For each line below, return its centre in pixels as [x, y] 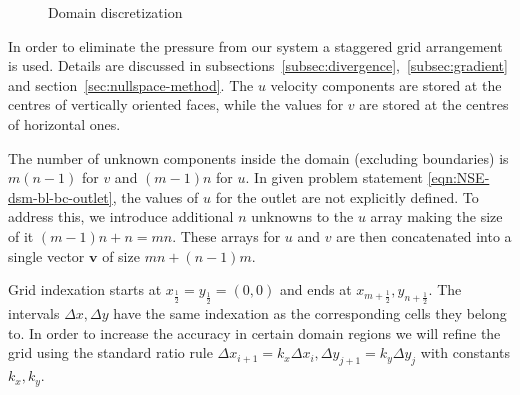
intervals [34, 313]
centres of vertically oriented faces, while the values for [176, 104]
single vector [46, 255]
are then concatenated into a [424, 235]
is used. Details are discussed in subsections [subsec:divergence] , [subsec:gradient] [258, 65]
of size [121, 255]
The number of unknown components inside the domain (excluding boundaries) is [258, 157]
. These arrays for [226, 235]
